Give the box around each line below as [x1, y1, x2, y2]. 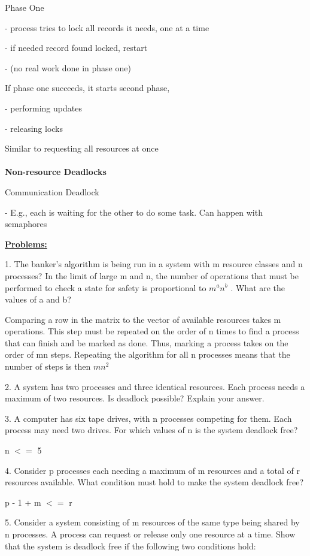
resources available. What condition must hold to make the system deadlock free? [5, 476, 304, 488]
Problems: [5, 237, 47, 250]
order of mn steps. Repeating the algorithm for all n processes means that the [5, 348, 290, 361]
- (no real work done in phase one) [5, 61, 131, 74]
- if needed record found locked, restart [5, 41, 148, 54]
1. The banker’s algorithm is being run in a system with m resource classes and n [5, 258, 303, 270]
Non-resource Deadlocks [5, 165, 107, 178]
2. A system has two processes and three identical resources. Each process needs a [5, 380, 305, 392]
